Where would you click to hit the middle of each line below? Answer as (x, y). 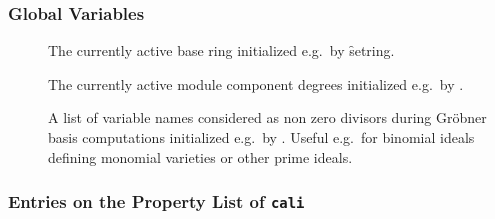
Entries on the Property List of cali (156, 201)
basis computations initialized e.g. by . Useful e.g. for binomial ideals (261, 137)
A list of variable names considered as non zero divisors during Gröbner (267, 117)
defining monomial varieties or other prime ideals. (200, 156)
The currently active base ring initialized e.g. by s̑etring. (221, 50)
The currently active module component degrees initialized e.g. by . (256, 83)
